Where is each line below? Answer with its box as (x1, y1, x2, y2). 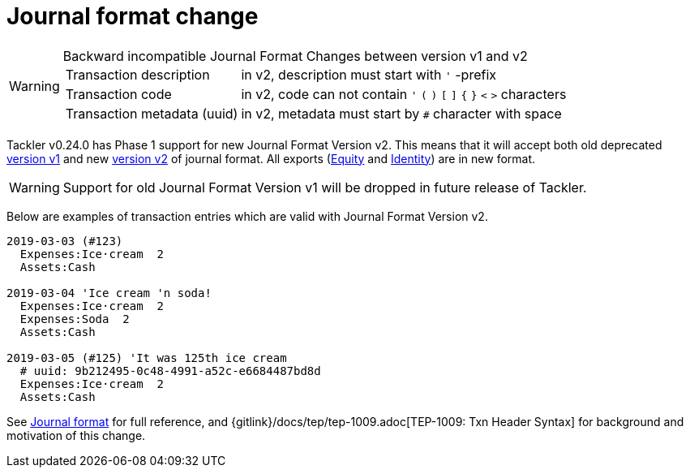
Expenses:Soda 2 (19, 312, 130, 325)
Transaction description (65, 66, 210, 83)
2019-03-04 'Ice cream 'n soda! (6, 286, 212, 299)
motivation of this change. (6, 428, 146, 442)
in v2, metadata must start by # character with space (241, 105, 562, 122)
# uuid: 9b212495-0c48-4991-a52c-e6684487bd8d (19, 364, 321, 377)
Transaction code (65, 85, 172, 102)
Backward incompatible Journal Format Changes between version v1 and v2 (62, 47, 528, 64)
